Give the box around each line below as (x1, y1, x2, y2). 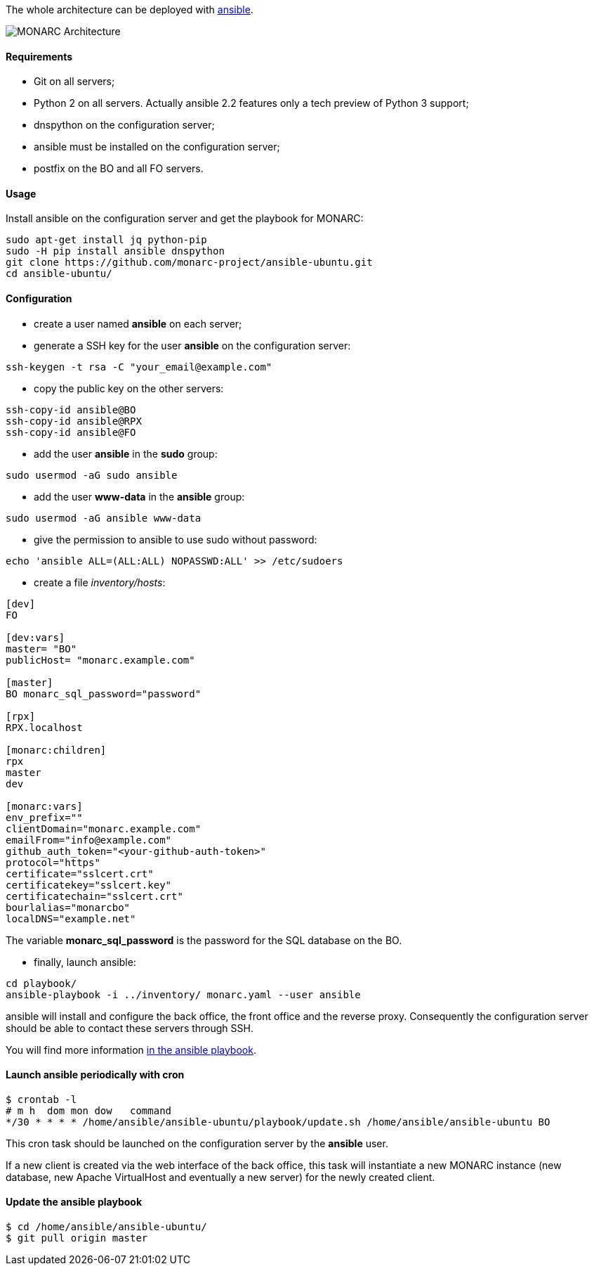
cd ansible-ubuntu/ (6, 268, 112, 280)
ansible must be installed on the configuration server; (34, 141, 280, 153)
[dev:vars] (6, 631, 65, 643)
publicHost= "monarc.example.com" (6, 654, 195, 666)
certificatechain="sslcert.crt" (6, 890, 183, 902)
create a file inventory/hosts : (34, 576, 166, 588)
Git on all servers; (34, 75, 115, 88)
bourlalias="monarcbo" (6, 901, 131, 913)
